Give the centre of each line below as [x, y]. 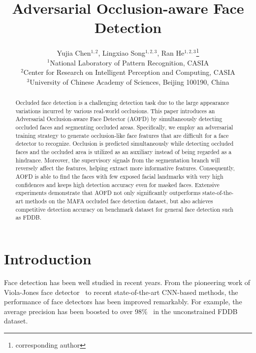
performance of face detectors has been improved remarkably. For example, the [123, 302]
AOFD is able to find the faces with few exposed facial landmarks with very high [119, 176]
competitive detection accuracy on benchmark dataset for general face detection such [124, 209]
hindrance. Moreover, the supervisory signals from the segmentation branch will [118, 160]
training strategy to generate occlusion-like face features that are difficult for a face [122, 135]
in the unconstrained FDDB [195, 311]
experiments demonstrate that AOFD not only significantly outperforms [108, 193]
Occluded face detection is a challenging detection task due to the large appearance [122, 103]
